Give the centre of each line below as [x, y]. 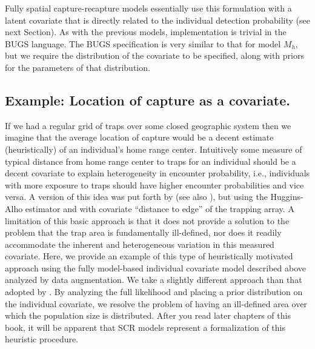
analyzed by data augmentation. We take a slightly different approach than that [154, 280]
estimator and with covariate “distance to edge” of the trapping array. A [160, 208]
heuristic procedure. [42, 339]
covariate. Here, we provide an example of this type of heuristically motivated [149, 256]
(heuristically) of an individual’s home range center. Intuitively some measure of [154, 149]
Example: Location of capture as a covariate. [148, 100]
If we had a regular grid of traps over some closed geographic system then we [148, 125]
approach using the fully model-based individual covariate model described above [155, 268]
